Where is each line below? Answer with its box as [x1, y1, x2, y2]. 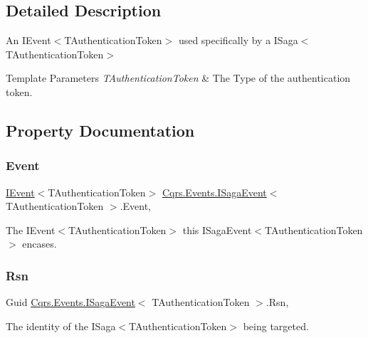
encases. [22, 236, 57, 251]
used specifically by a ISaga [178, 33, 298, 48]
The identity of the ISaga [6, 318, 116, 333]
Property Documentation [6, 119, 195, 141]
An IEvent [6, 33, 51, 48]
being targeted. [243, 318, 309, 333]
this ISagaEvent [182, 222, 252, 237]
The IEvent [6, 222, 56, 237]
